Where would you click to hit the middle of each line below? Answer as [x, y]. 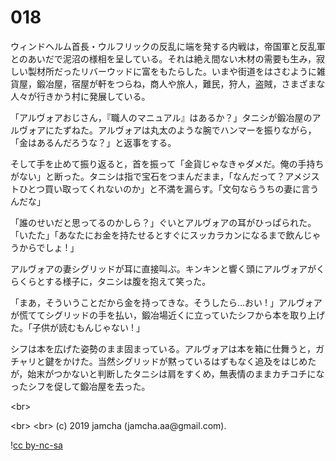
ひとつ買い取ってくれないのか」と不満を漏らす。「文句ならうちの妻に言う [169, 188]
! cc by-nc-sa [36, 445]
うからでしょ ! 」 [45, 247]
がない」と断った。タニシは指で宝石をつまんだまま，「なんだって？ [148, 176]
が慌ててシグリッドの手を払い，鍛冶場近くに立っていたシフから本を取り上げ [168, 315]
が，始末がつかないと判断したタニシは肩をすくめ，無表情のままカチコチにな [167, 373]
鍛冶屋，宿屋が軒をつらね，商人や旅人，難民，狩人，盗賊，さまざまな [181, 83]
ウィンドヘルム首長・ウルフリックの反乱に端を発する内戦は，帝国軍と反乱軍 [168, 46]
